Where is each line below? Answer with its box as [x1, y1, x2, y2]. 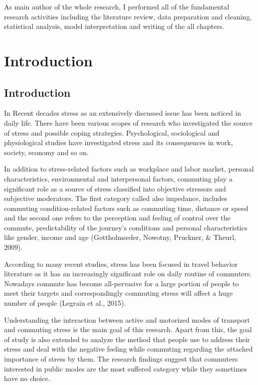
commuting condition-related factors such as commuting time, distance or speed [4, 202, 249, 213]
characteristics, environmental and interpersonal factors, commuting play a [4, 173, 233, 184]
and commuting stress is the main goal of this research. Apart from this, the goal [4, 324, 252, 335]
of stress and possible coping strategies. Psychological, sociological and [4, 127, 220, 138]
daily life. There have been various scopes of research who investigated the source [4, 117, 253, 128]
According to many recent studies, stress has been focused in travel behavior [4, 258, 238, 269]
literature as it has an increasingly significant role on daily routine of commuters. [4, 268, 252, 279]
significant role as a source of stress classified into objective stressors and [4, 183, 226, 193]
